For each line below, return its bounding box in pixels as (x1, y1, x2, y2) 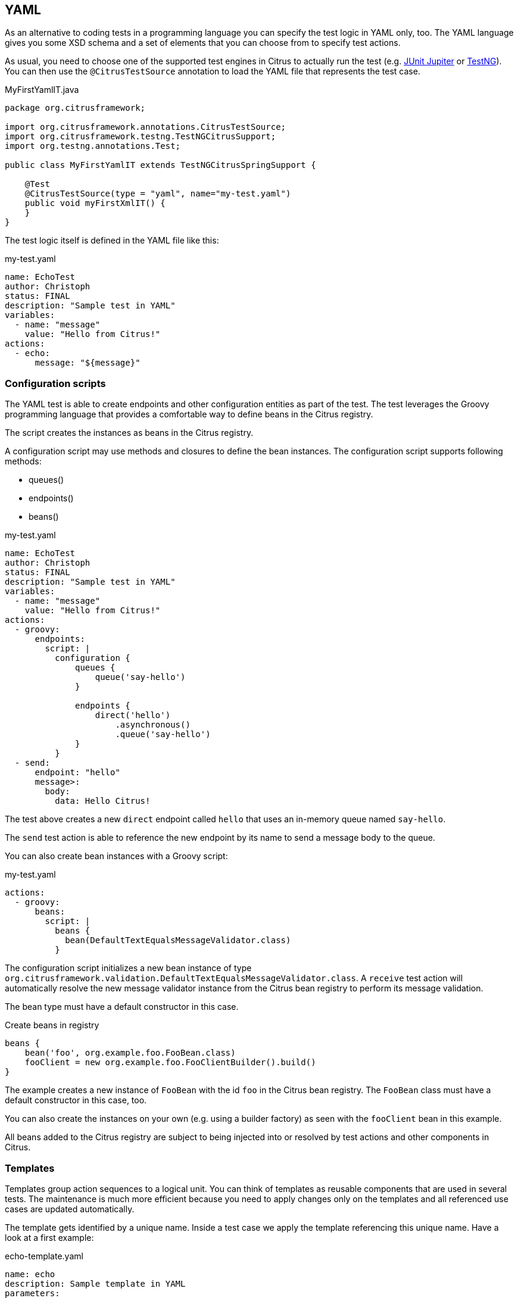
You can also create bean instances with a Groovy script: (5, 851, 228, 862)
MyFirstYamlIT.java (5, 85, 79, 95)
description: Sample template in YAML (5, 1278, 186, 1288)
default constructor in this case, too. (5, 1095, 147, 1106)
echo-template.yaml (5, 1250, 83, 1261)
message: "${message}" (35, 358, 141, 368)
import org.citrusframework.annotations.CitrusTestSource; (5, 122, 286, 132)
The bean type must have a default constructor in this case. (5, 1001, 239, 1012)
